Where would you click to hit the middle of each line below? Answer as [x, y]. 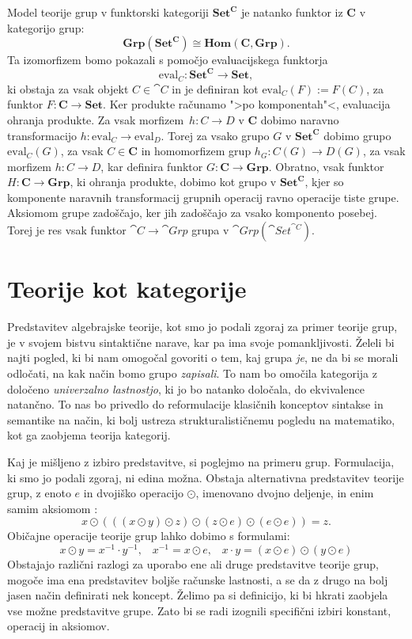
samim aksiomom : [53, 508]
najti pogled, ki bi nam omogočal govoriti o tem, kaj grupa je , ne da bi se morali [203, 358]
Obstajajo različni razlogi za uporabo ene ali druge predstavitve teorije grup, [193, 564]
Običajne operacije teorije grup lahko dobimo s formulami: [149, 536]
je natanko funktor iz [292, 12]
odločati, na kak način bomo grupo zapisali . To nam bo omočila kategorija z [192, 373]
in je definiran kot [215, 88]
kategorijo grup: [46, 27]
